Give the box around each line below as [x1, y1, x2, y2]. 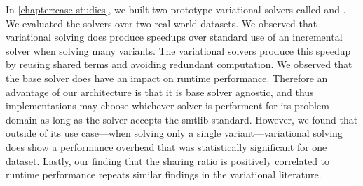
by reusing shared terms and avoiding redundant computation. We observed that [6, 57, 352, 72]
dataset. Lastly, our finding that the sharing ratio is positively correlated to [6, 153, 330, 168]
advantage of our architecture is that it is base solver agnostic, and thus [6, 84, 314, 99]
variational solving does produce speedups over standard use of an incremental [6, 29, 343, 44]
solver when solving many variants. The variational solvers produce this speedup [6, 43, 351, 58]
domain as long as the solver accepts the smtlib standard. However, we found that [6, 112, 358, 126]
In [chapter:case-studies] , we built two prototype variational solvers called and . [6, 2, 346, 16]
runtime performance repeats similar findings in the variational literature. [6, 167, 322, 182]
